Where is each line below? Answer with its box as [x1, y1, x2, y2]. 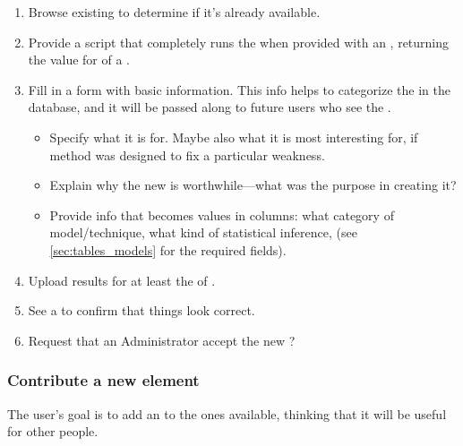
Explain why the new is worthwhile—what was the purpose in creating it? [49, 176, 457, 194]
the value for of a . [28, 50, 131, 69]
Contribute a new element [7, 369, 200, 391]
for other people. [7, 422, 99, 441]
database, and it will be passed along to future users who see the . [28, 98, 391, 116]
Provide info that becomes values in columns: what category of [49, 205, 394, 224]
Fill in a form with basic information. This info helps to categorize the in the [28, 80, 450, 99]
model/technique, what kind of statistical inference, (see [49, 223, 357, 242]
